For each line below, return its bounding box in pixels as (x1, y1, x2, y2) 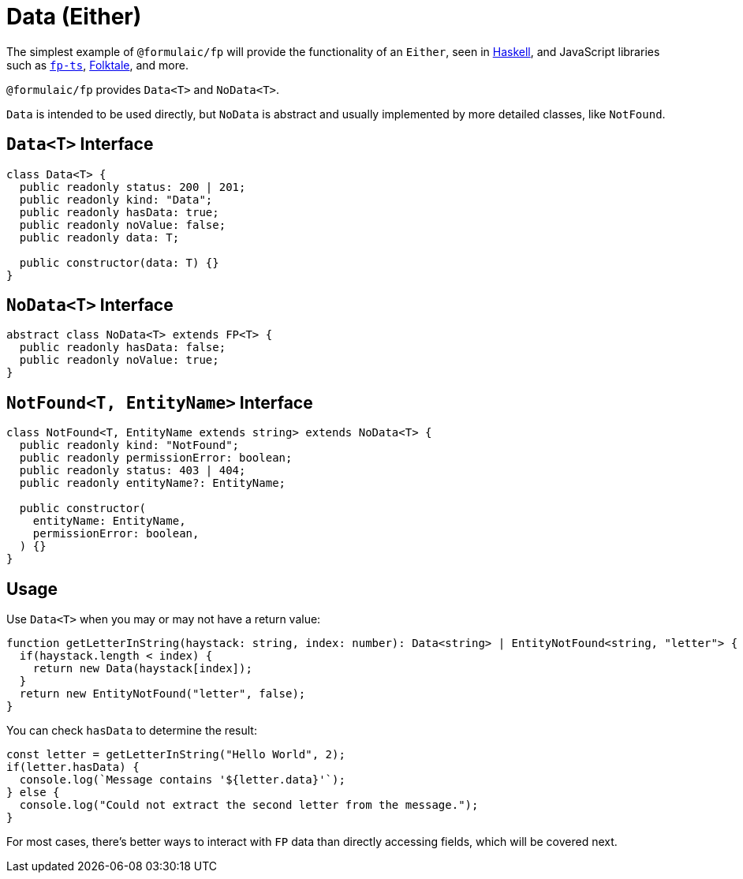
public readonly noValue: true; (19, 353, 219, 367)
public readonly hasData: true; (19, 205, 219, 219)
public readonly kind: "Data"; (19, 193, 213, 206)
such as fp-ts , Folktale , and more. (6, 58, 189, 72)
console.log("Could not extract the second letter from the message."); (19, 799, 479, 812)
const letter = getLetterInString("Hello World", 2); (6, 748, 345, 761)
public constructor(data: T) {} (19, 256, 219, 269)
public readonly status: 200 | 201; (19, 180, 246, 193)
